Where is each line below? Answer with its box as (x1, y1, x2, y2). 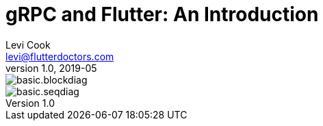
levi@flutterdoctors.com (5, 50, 114, 62)
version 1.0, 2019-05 (5, 62, 97, 74)
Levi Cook (5, 38, 51, 51)
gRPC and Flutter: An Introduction (5, 3, 319, 26)
